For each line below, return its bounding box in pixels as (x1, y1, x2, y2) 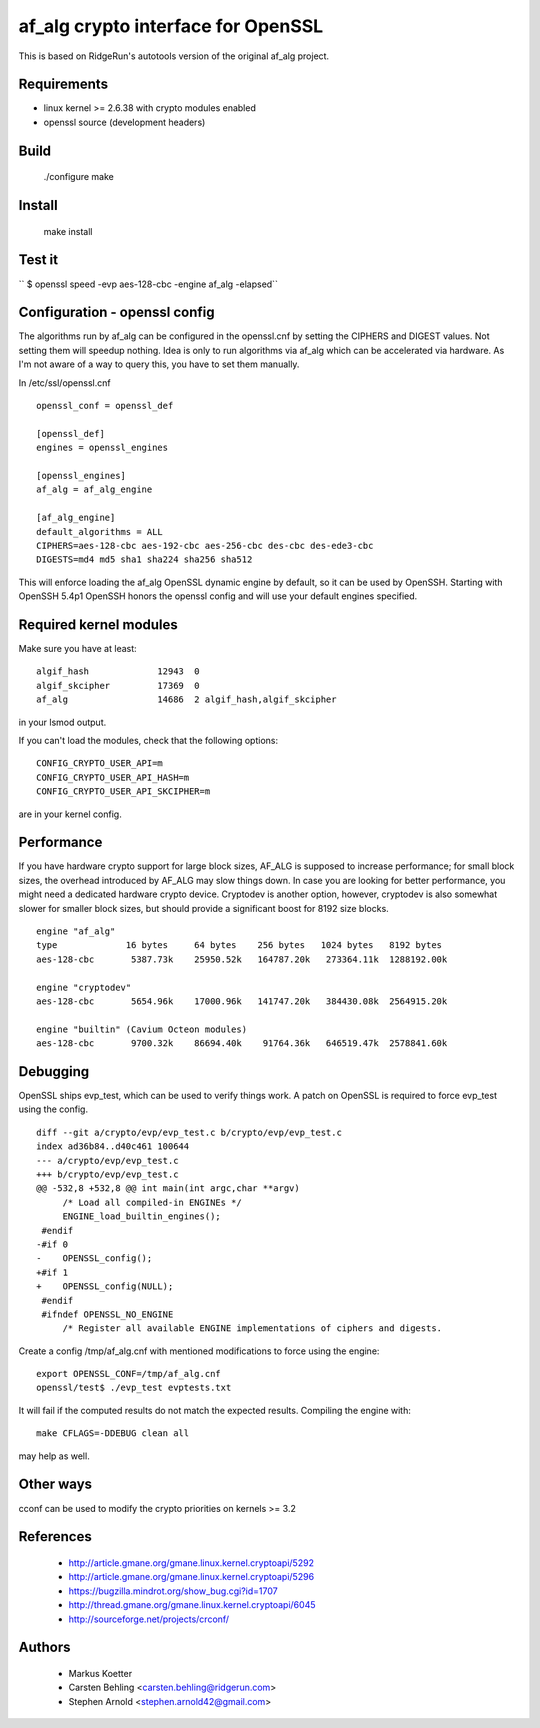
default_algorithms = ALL (36, 526, 164, 537)
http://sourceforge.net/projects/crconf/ (68, 1613, 230, 1625)
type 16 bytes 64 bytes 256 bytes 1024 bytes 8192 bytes (36, 940, 443, 951)
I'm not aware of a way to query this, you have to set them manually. (18, 358, 300, 370)
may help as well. (18, 1450, 90, 1462)
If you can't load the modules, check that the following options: (18, 734, 279, 746)
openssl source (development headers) (43, 116, 206, 128)
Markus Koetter (68, 1667, 133, 1679)
